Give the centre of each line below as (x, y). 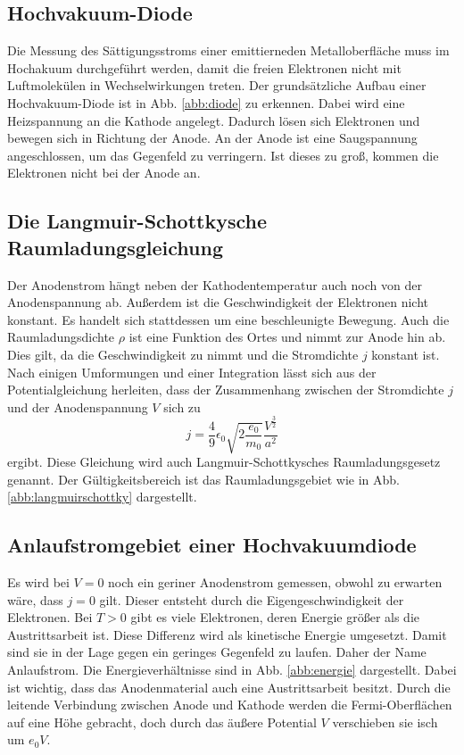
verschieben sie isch (385, 722)
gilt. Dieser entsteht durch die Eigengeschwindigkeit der (252, 599)
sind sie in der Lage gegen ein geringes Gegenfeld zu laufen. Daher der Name (217, 652)
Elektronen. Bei (50, 617)
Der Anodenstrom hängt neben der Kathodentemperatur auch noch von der (215, 284)
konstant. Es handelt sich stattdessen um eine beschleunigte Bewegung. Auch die (228, 319)
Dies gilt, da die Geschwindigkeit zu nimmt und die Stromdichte (183, 354)
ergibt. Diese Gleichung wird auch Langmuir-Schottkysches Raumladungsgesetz (224, 462)
